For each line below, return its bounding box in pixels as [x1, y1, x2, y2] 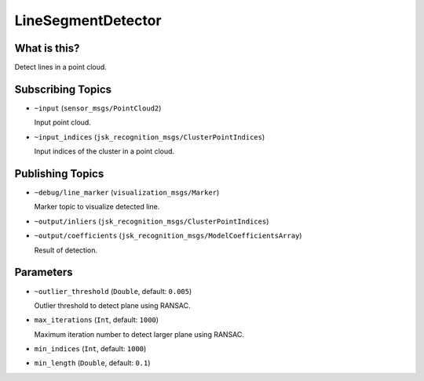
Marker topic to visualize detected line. [34, 202, 160, 212]
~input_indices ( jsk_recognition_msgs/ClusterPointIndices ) [34, 132, 265, 141]
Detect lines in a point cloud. [14, 63, 108, 72]
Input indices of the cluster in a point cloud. [34, 147, 175, 156]
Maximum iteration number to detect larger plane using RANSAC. [34, 329, 245, 339]
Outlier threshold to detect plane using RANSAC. [34, 300, 192, 310]
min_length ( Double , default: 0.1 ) [34, 358, 151, 368]
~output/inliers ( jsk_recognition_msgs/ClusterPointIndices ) [34, 216, 269, 226]
